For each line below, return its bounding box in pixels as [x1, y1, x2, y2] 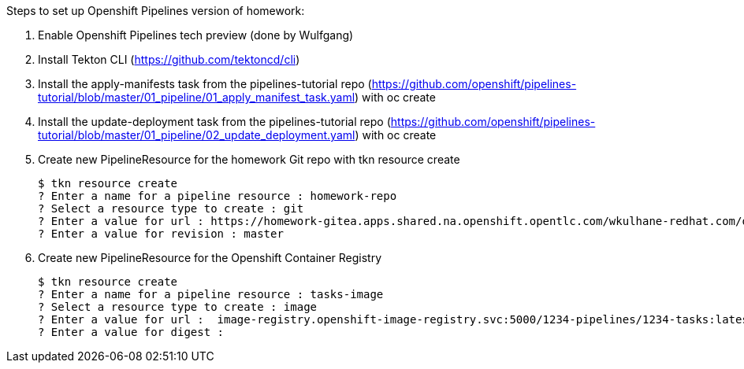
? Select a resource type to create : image [38, 301, 318, 313]
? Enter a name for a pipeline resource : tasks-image [38, 288, 384, 301]
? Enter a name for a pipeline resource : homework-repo [38, 190, 397, 202]
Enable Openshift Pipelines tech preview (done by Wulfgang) [38, 28, 354, 42]
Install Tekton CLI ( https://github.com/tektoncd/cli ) [38, 53, 300, 66]
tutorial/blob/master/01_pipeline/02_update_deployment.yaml [38, 128, 355, 142]
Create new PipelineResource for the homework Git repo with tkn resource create [38, 153, 460, 166]
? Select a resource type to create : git [38, 202, 304, 215]
